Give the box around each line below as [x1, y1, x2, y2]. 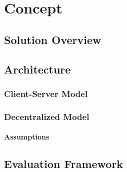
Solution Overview [4, 31, 101, 47]
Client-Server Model [4, 87, 88, 99]
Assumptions [4, 131, 49, 142]
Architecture [4, 61, 71, 76]
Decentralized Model [4, 110, 89, 122]
